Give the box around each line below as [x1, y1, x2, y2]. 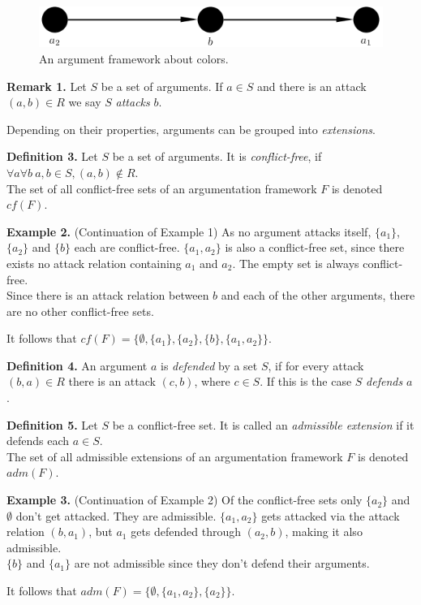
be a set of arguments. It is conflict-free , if [112, 148, 322, 165]
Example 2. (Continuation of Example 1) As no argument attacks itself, [6, 223, 372, 240]
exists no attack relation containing [6, 254, 182, 271]
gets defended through [131, 523, 242, 540]
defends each [6, 432, 70, 449]
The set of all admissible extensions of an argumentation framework [6, 447, 343, 465]
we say [68, 93, 101, 110]
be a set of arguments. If [101, 77, 223, 94]
